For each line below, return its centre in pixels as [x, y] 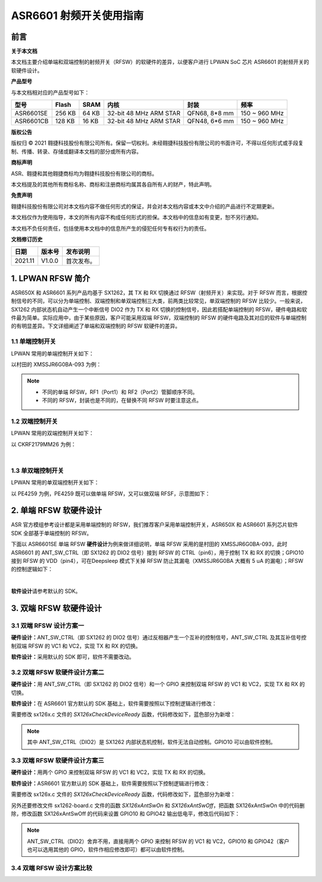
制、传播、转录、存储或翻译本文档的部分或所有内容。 [76, 151]
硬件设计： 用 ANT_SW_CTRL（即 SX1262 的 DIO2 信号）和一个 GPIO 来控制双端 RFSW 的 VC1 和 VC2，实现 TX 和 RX [154, 684]
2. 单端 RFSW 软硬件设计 [57, 511]
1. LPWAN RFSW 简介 [51, 278]
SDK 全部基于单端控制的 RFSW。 [52, 533]
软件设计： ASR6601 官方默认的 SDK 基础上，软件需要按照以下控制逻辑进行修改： [111, 783]
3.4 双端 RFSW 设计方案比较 [52, 868]
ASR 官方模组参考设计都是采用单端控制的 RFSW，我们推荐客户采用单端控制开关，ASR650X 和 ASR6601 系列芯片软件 [154, 525]
